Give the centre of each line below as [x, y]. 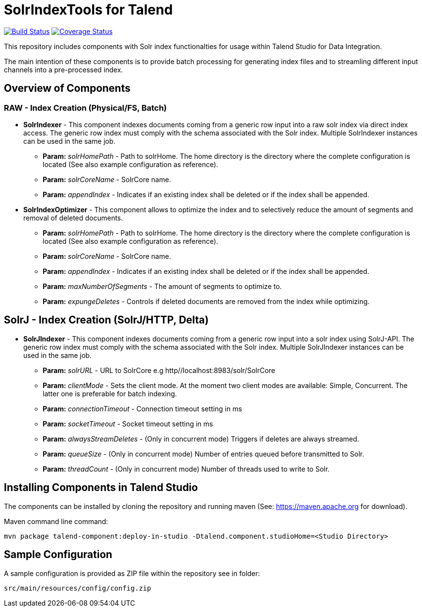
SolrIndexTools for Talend [89, 10]
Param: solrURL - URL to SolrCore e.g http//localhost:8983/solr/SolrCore [159, 370]
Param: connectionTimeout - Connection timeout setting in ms [142, 408]
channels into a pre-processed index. [64, 69]
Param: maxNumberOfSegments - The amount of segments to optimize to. [162, 286]
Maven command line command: [56, 521]
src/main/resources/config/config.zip [78, 588]
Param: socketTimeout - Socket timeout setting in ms [128, 424]
